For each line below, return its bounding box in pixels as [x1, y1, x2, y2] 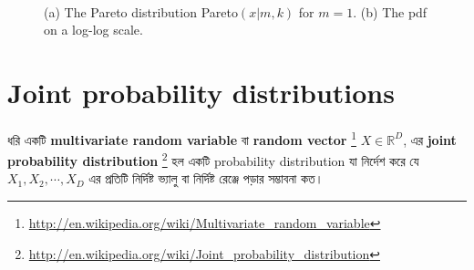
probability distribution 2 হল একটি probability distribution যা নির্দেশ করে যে [7, 149, 419, 170]
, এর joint [403, 130, 457, 149]
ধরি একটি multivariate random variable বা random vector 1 [7, 127, 356, 149]
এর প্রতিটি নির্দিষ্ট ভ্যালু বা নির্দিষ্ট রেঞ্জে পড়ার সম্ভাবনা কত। [88, 169, 324, 188]
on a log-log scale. [44, 20, 143, 39]
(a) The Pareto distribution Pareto [44, 2, 238, 21]
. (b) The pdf [353, 2, 428, 21]
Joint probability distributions [7, 73, 395, 110]
